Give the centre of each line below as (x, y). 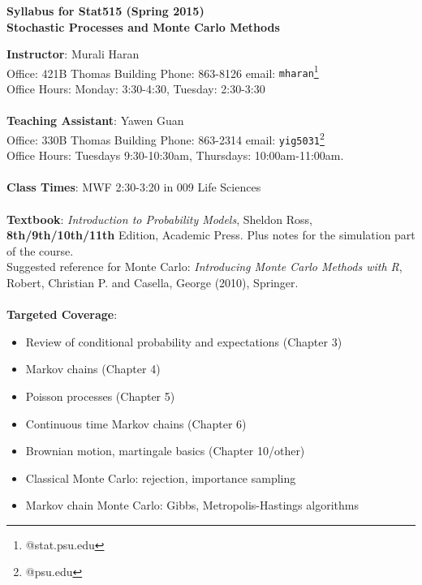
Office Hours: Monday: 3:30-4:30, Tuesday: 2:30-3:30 (136, 89)
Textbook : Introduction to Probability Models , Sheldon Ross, (159, 219)
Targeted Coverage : (62, 314)
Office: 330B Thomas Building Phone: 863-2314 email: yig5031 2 (166, 138)
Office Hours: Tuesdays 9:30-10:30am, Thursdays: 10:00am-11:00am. (175, 155)
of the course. (40, 250)
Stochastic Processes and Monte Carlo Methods (143, 26)
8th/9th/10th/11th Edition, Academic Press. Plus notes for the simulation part (211, 235)
